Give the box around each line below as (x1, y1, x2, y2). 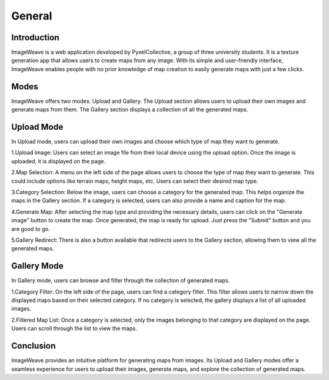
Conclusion (11, 341, 56, 351)
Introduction (11, 32, 60, 43)
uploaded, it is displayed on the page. (11, 157, 106, 164)
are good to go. (11, 225, 50, 233)
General (11, 9, 52, 23)
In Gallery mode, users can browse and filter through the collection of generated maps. (11, 277, 230, 284)
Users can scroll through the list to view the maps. (11, 325, 137, 332)
